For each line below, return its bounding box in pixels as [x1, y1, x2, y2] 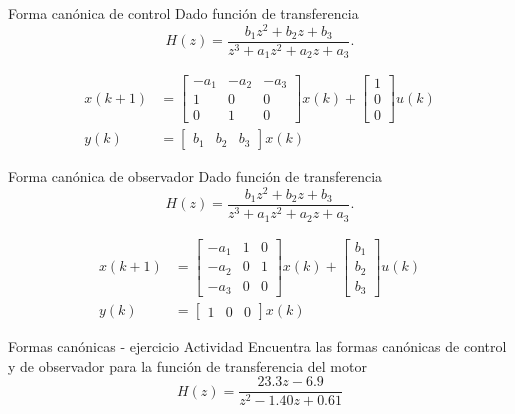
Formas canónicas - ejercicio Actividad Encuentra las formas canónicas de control [8, 336, 507, 357]
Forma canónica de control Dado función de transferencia [8, 3, 359, 23]
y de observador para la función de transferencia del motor [8, 355, 367, 376]
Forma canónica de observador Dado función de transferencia [8, 166, 383, 187]
